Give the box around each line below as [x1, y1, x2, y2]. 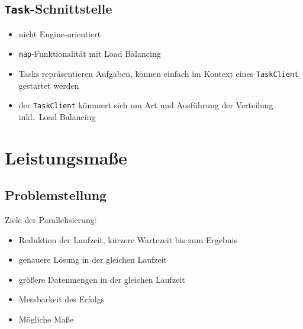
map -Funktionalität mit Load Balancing [18, 47, 161, 60]
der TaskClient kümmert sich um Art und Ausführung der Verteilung [18, 99, 273, 111]
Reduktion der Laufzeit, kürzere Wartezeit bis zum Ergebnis [18, 233, 238, 246]
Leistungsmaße [5, 145, 127, 169]
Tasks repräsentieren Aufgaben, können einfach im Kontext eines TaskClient [18, 67, 299, 80]
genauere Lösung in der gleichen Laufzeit [18, 253, 167, 266]
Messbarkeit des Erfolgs [18, 293, 105, 305]
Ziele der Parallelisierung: [5, 214, 97, 226]
